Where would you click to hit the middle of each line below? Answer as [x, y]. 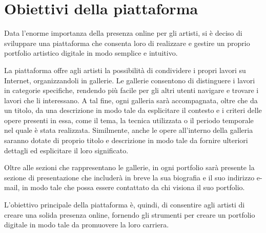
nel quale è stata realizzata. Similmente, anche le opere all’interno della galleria [129, 130]
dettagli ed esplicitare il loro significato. [66, 150]
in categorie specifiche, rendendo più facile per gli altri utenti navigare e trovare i [131, 90]
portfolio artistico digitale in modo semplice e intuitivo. [91, 53]
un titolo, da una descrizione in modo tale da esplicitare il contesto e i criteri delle [133, 110]
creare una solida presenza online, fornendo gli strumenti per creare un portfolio [130, 214]
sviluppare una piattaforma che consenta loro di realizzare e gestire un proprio [127, 43]
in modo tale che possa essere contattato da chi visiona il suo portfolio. [133, 187]
